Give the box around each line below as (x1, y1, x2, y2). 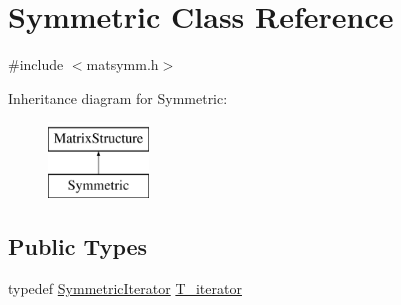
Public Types (8, 230, 148, 261)
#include (8, 54, 64, 75)
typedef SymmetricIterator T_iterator (8, 277, 242, 298)
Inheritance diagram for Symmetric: (8, 87, 228, 108)
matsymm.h (86, 54, 159, 75)
